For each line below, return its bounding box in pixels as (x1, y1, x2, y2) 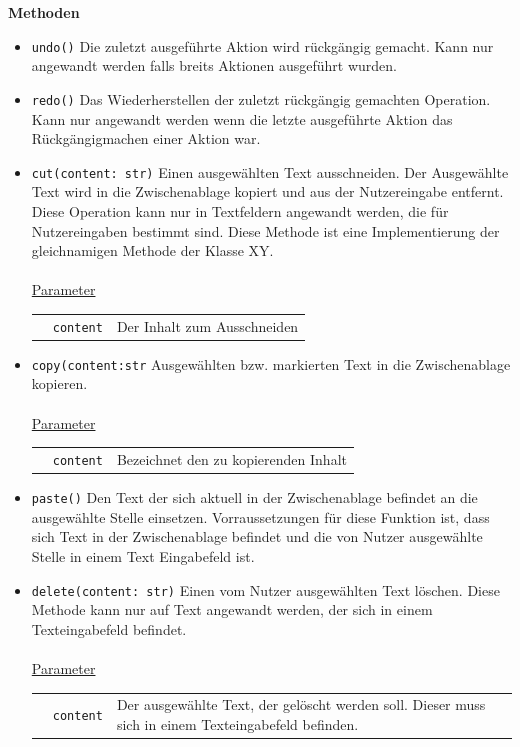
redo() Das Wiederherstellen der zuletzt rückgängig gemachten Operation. (31, 88, 491, 109)
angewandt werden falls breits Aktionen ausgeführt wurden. (31, 55, 397, 76)
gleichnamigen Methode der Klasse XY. (31, 240, 274, 261)
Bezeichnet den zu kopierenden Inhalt (116, 449, 347, 470)
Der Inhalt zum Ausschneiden (116, 315, 299, 336)
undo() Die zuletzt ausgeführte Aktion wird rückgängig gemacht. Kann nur (31, 35, 494, 56)
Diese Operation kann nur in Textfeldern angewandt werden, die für (31, 200, 449, 221)
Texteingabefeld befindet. (31, 618, 187, 639)
